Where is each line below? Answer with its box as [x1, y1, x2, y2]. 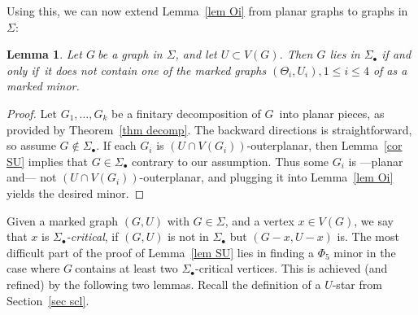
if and [381, 46, 411, 63]
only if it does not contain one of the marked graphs [7, 61, 267, 78]
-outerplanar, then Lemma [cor [246, 137, 403, 154]
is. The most [337, 228, 399, 245]
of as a [372, 61, 407, 78]
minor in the [333, 243, 396, 260]
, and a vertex [224, 212, 294, 229]
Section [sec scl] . [7, 291, 89, 308]
